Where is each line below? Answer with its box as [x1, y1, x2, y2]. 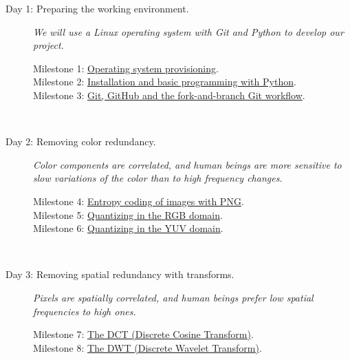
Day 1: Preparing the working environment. [6, 1, 189, 15]
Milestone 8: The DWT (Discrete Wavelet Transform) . [33, 340, 262, 354]
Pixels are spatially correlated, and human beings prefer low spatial [33, 290, 314, 304]
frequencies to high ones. [33, 304, 136, 318]
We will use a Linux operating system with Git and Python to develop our [33, 24, 344, 39]
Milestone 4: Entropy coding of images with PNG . [33, 193, 244, 208]
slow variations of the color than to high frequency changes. [33, 171, 283, 185]
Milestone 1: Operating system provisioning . [33, 61, 219, 75]
